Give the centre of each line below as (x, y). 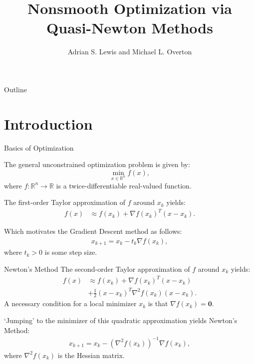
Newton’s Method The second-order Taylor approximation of (97, 269)
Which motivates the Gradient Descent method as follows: (93, 231)
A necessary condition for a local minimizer (70, 303)
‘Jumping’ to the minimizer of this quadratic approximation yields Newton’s (121, 320)
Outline (15, 89)
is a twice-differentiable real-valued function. (124, 185)
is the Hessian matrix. (91, 355)
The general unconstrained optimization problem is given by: (97, 164)
